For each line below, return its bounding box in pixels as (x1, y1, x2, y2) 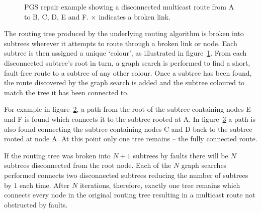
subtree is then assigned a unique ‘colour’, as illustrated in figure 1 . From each (4, 48, 247, 58)
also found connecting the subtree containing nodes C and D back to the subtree (4, 123, 252, 134)
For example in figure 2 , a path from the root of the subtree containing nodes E (4, 104, 251, 114)
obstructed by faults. (4, 199, 68, 209)
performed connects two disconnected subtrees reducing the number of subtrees (4, 169, 248, 180)
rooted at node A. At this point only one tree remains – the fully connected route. (4, 133, 257, 144)
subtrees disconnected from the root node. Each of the (4, 160, 171, 170)
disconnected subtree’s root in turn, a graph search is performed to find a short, (4, 57, 250, 68)
